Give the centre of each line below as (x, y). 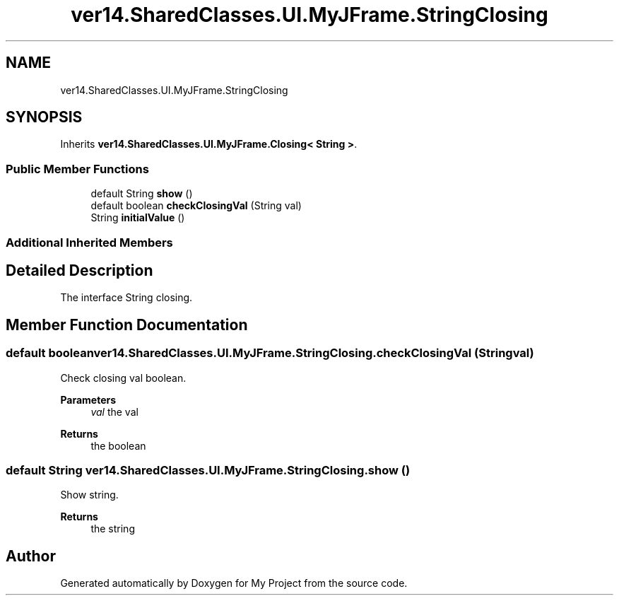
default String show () (142, 194)
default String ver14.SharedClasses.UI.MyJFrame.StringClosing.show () (208, 470)
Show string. (89, 495)
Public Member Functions (77, 169)
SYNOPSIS (44, 117)
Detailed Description (79, 270)
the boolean (118, 445)
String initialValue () (138, 218)
